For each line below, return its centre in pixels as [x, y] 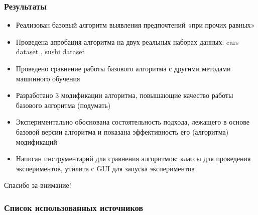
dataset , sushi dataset [50, 51]
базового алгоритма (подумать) [63, 105]
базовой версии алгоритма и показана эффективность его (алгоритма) [122, 131]
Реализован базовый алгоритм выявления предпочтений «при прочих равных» [135, 25]
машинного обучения [48, 78]
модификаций [36, 141]
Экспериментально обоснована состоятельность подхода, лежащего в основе [133, 122]
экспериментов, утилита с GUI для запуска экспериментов [105, 168]
